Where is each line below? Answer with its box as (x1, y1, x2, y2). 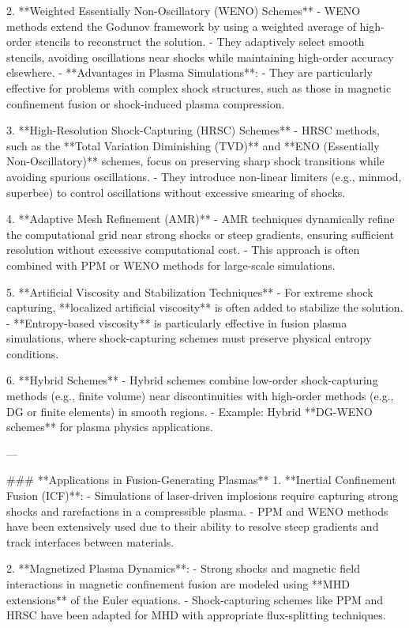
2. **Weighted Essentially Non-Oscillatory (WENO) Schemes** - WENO (6, 2, 361, 18)
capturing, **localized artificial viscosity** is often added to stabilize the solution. (6, 299, 403, 316)
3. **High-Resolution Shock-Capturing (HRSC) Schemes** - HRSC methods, (6, 122, 380, 138)
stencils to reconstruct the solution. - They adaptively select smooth (35, 33, 365, 50)
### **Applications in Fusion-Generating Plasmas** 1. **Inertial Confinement (6, 471, 396, 488)
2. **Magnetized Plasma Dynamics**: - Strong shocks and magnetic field (6, 560, 360, 577)
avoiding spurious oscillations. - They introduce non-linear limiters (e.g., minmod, (6, 168, 402, 184)
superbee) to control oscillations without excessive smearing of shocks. (6, 183, 346, 200)
